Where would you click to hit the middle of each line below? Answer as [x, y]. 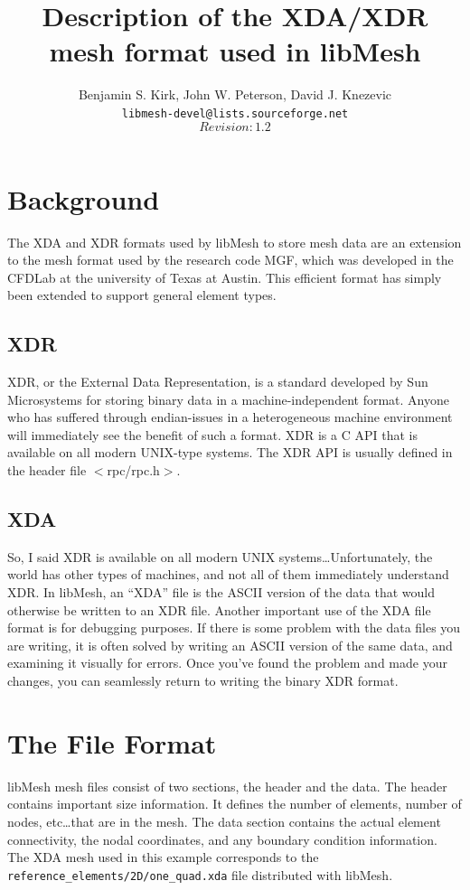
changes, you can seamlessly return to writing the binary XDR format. [203, 680]
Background [84, 198]
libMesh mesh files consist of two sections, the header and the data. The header [227, 786]
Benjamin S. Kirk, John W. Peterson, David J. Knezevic [235, 94]
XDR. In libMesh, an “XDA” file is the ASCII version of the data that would [221, 592]
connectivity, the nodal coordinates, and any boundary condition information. [222, 839]
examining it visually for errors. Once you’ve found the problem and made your [227, 663]
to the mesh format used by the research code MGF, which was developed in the [230, 260]
